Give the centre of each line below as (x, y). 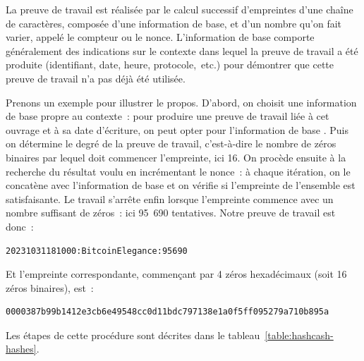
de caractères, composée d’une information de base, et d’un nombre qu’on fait (174, 23)
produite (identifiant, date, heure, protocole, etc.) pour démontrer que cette (170, 65)
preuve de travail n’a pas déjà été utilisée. (96, 78)
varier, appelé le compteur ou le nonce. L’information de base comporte (160, 37)
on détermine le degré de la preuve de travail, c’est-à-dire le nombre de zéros (171, 143)
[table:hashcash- (299, 335)
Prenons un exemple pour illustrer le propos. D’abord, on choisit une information (181, 102)
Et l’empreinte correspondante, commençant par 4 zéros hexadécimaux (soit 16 (176, 274)
